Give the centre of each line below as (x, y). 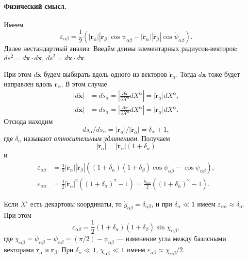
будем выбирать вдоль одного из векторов (105, 74)
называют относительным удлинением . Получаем (97, 138)
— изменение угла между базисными (171, 238)
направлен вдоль (28, 83)
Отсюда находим (28, 121)
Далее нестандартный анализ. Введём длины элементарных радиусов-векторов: (121, 48)
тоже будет (224, 74)
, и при (162, 203)
